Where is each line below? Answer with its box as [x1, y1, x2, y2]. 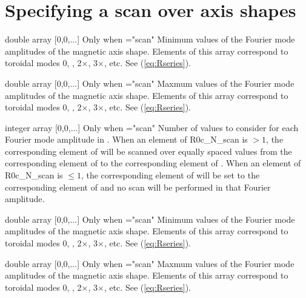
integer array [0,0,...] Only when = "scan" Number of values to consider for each [5, 121, 299, 134]
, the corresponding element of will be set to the [81, 169, 260, 181]
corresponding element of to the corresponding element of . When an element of [5, 157, 301, 169]
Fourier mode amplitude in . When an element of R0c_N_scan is [5, 133, 248, 146]
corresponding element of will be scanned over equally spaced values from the [5, 144, 292, 157]
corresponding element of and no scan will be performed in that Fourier [5, 180, 271, 193]
